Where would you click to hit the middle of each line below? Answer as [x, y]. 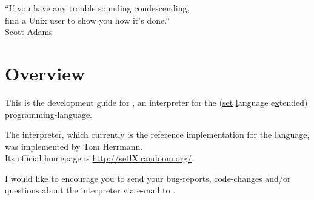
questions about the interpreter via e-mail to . [90, 190]
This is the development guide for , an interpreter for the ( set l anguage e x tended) [156, 102]
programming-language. [48, 114]
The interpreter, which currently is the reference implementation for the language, [157, 134]
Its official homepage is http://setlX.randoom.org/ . [100, 158]
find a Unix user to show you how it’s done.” [87, 20]
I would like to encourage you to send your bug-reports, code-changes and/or [148, 178]
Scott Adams [29, 32]
